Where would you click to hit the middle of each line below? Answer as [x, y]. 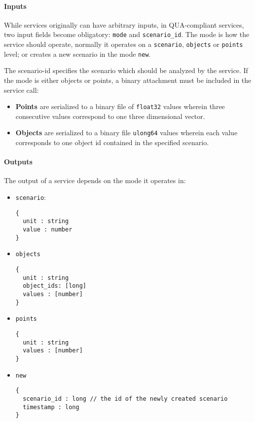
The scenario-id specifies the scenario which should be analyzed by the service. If [126, 70]
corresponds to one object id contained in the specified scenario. [112, 142]
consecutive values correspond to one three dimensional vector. [110, 116]
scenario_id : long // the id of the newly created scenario [125, 399]
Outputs [18, 162]
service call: [21, 90]
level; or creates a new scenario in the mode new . [77, 54]
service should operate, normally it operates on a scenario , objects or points [124, 44]
